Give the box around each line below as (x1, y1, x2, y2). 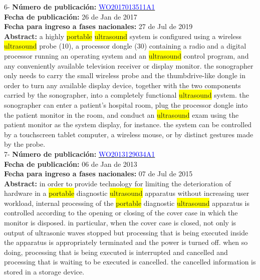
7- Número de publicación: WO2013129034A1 (4, 148, 155, 159)
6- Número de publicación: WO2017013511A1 (4, 2, 155, 12)
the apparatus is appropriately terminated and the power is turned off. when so (4, 237, 248, 247)
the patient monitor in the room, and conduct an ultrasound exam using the (4, 109, 239, 120)
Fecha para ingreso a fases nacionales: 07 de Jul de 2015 (4, 168, 193, 179)
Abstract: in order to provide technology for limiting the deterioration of (4, 178, 231, 188)
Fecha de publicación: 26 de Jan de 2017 (4, 11, 137, 22)
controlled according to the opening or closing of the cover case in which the (4, 207, 238, 218)
